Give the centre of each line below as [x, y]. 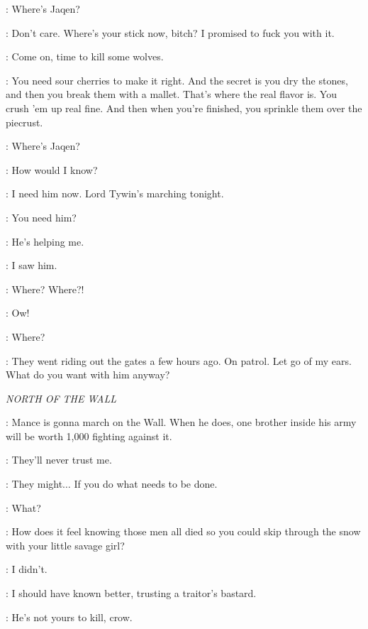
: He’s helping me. [45, 241]
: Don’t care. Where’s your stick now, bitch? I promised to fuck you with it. [170, 32]
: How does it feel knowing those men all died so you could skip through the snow [183, 531]
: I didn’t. [27, 569]
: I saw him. [32, 265]
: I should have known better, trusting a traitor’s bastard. [131, 593]
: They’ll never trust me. [59, 460]
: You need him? [41, 217]
